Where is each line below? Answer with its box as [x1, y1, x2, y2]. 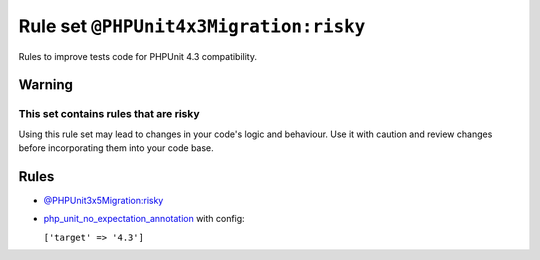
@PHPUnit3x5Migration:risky [43, 195, 164, 206]
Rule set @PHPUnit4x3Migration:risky [18, 15, 366, 37]
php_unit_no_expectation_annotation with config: [43, 213, 245, 225]
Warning [18, 76, 74, 94]
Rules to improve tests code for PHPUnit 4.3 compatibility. [18, 50, 258, 62]
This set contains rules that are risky [18, 107, 200, 121]
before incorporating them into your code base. [18, 142, 214, 154]
